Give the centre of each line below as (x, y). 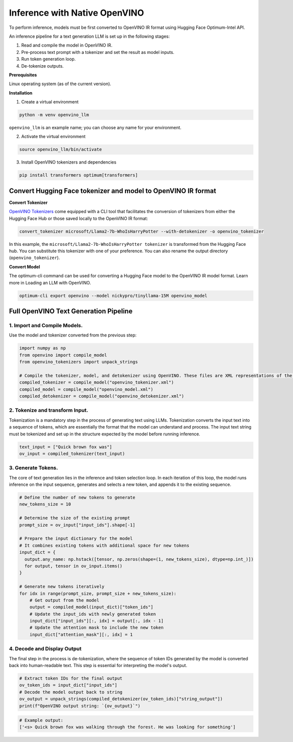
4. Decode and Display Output (45, 649)
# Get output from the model (64, 600)
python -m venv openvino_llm (54, 115)
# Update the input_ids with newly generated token (93, 614)
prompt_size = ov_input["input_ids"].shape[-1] (77, 525)
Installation (21, 93)
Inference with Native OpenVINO (76, 13)
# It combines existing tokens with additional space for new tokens (104, 545)
